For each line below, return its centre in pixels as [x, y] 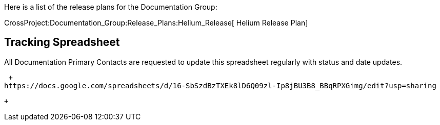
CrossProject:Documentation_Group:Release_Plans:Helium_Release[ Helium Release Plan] [156, 23]
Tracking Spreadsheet [62, 42]
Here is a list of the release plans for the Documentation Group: [111, 7]
